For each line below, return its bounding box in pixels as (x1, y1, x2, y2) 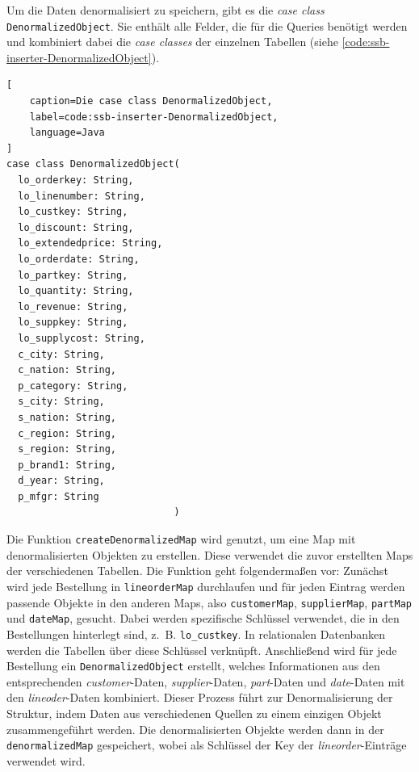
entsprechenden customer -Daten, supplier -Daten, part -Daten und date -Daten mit (6, 673, 405, 690)
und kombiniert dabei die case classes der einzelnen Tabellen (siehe (6, 33, 338, 50)
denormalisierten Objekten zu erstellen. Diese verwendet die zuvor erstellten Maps (6, 546, 413, 563)
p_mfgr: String (18, 490, 99, 502)
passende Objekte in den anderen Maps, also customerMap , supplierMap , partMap (6, 594, 412, 610)
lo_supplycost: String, (18, 332, 145, 344)
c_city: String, (18, 348, 105, 360)
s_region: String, (18, 443, 117, 455)
